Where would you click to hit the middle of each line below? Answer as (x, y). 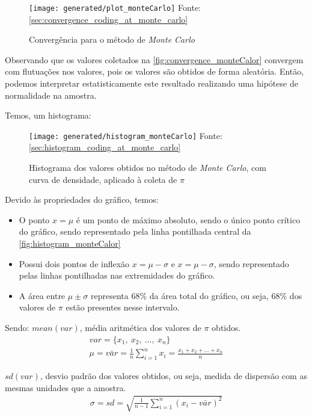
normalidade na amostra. (51, 95)
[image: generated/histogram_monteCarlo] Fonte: (126, 135)
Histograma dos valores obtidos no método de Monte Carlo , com (148, 168)
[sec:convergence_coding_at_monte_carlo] (109, 19)
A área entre (42, 295)
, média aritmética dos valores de (140, 327)
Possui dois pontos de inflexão (74, 263)
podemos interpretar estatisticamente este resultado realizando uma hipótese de (151, 83)
